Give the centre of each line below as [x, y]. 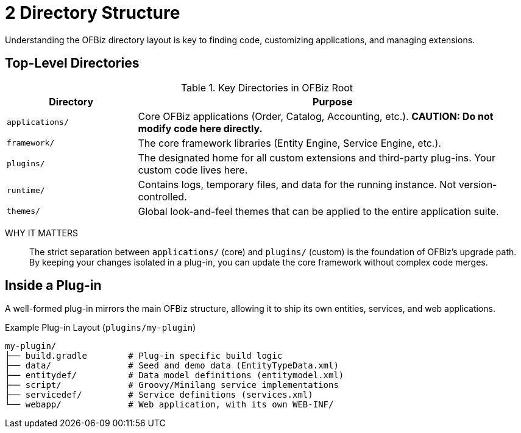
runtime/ [26, 191]
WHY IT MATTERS [41, 233]
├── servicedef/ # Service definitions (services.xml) [159, 395]
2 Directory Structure [93, 13]
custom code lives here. [193, 170]
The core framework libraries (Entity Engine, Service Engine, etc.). [289, 143]
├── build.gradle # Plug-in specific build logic [144, 356]
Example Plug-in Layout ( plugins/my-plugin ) [101, 328]
